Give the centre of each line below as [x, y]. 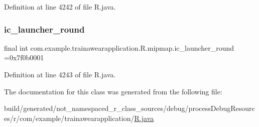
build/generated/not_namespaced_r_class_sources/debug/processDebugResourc [129, 108]
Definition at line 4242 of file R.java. [60, 7]
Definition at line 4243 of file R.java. [60, 74]
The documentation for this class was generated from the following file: [113, 91]
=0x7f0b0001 [24, 57]
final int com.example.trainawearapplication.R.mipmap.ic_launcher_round [119, 47]
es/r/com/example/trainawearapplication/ [69, 118]
